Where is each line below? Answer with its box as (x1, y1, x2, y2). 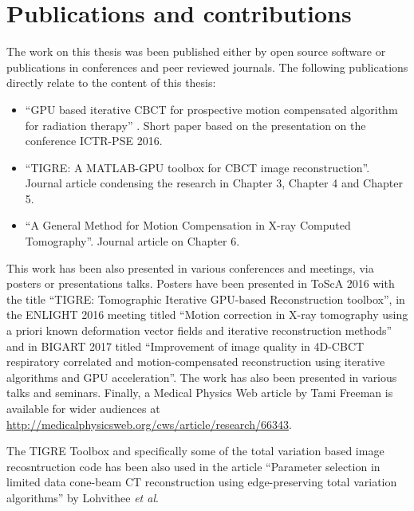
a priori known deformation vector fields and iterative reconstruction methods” (6, 322, 392, 339)
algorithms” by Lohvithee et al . (6, 489, 159, 505)
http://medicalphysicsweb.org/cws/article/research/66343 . (6, 415, 292, 432)
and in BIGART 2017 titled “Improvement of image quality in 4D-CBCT (6, 337, 365, 354)
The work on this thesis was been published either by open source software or (6, 43, 386, 60)
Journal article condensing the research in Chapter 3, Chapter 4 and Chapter (25, 175, 403, 191)
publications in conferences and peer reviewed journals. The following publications (6, 58, 408, 75)
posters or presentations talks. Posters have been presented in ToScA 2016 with (6, 275, 395, 292)
